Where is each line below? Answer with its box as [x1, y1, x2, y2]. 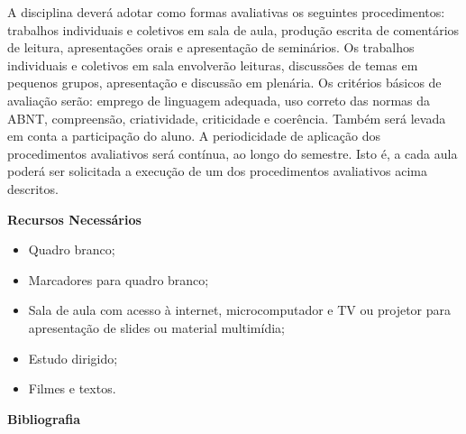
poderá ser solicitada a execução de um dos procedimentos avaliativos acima [7, 162, 427, 180]
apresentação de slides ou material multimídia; [28, 318, 285, 337]
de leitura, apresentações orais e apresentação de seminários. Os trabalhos [7, 38, 415, 57]
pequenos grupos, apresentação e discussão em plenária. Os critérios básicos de [7, 73, 442, 92]
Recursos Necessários [7, 209, 142, 228]
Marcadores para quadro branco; [28, 270, 209, 289]
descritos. [7, 179, 59, 198]
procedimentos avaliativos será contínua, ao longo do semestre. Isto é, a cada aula [7, 143, 458, 162]
